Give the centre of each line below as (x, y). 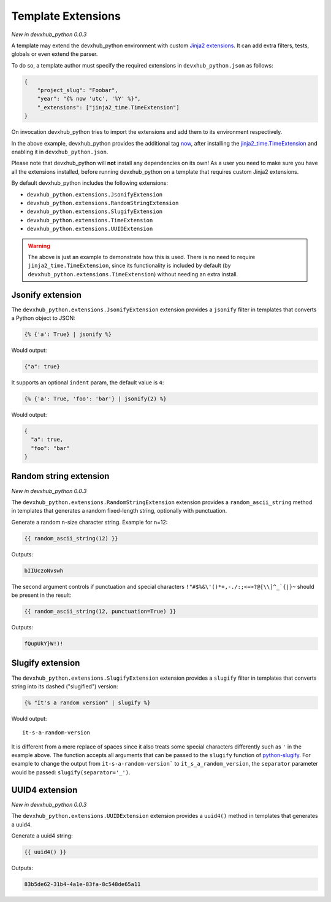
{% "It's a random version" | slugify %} (87, 702)
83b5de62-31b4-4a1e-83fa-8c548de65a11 (82, 884)
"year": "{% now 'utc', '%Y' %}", (89, 99)
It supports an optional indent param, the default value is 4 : (88, 382)
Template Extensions (66, 16)
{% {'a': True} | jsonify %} (68, 334)
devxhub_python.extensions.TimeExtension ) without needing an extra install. (133, 274)
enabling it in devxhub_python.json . (60, 152)
